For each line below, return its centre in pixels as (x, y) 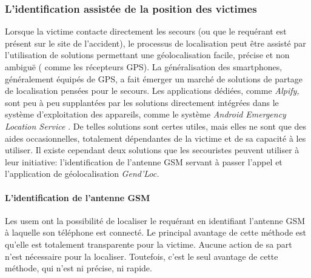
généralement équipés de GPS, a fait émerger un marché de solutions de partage (154, 78)
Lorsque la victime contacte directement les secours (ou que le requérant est (146, 31)
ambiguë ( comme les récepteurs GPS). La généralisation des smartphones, (144, 67)
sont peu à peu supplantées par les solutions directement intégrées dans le (142, 102)
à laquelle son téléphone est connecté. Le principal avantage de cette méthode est (155, 232)
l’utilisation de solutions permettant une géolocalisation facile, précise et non (147, 55)
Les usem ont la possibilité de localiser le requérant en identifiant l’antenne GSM (155, 220)
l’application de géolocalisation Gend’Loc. (82, 174)
